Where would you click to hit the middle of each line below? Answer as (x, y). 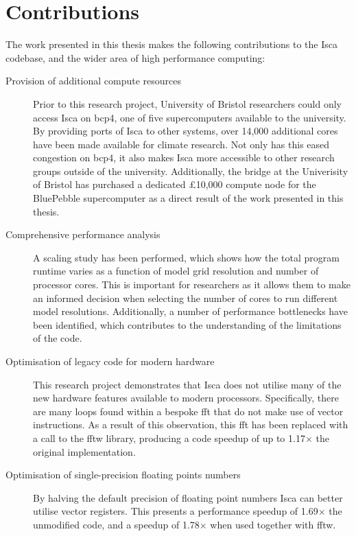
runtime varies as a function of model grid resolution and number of (176, 271)
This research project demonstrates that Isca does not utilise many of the (187, 384)
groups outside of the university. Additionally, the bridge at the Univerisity (191, 171)
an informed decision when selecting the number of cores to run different (186, 298)
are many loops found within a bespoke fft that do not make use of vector (188, 411)
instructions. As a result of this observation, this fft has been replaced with (191, 424)
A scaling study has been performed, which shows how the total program (186, 257)
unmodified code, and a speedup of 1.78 (116, 524)
